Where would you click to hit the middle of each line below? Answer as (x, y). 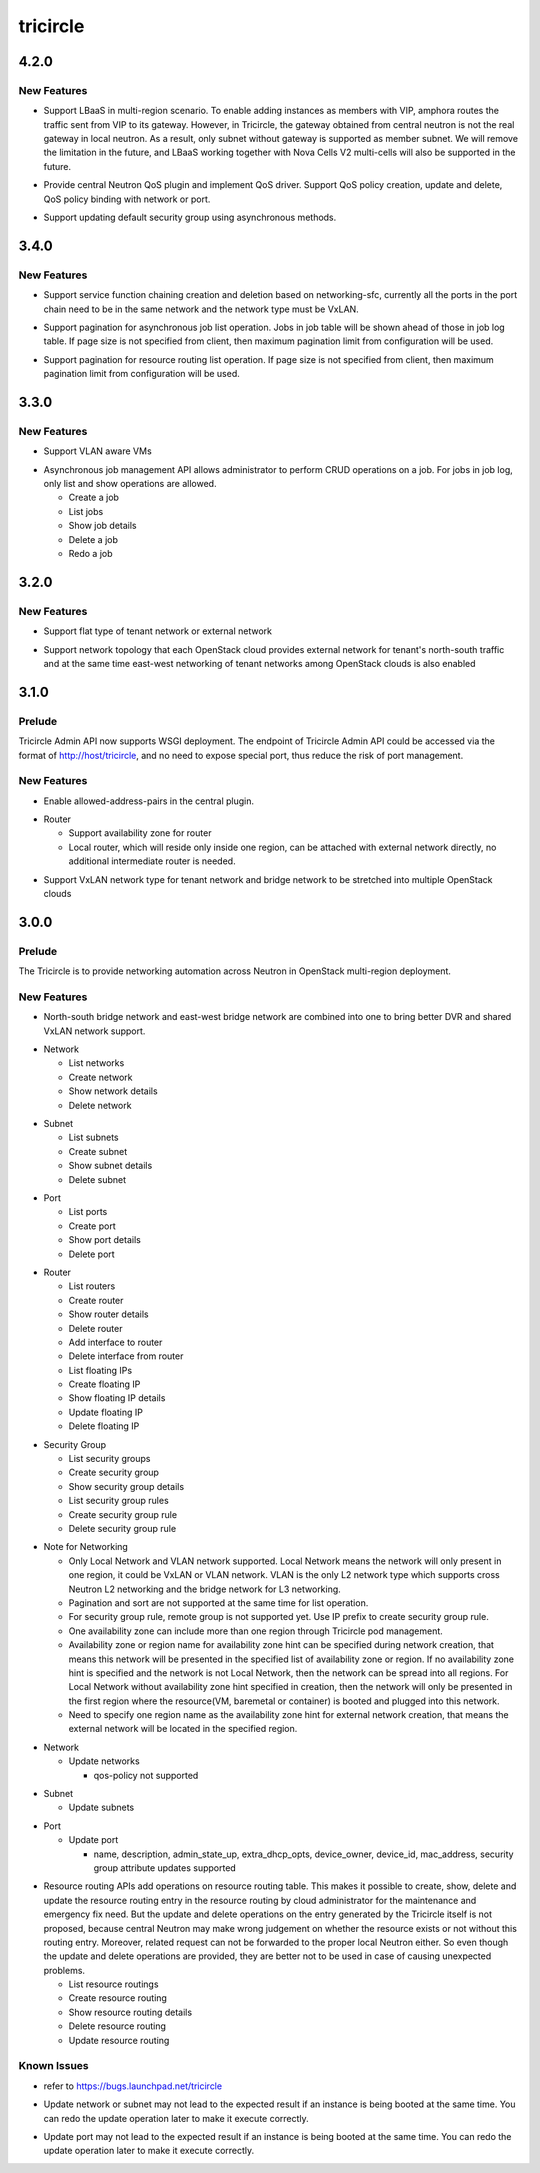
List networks (96, 1063)
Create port (92, 1226)
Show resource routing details (130, 2012)
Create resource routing (117, 1998)
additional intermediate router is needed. (152, 861)
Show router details (108, 1314)
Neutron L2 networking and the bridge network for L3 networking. (205, 1589)
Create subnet (98, 1151)
